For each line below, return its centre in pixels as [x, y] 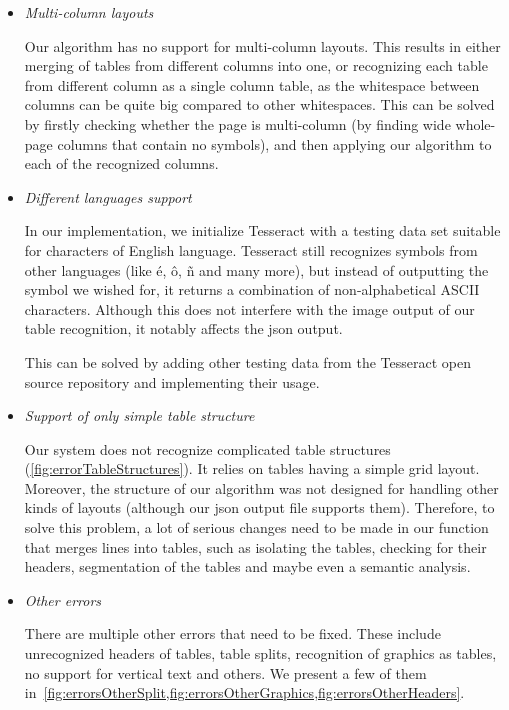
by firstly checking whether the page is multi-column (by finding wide [237, 123]
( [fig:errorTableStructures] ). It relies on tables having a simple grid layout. [252, 468]
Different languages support [108, 196]
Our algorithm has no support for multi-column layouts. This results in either [262, 45]
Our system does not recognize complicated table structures [207, 448]
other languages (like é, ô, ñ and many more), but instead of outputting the [256, 269]
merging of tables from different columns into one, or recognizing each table [256, 65]
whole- [475, 123]
